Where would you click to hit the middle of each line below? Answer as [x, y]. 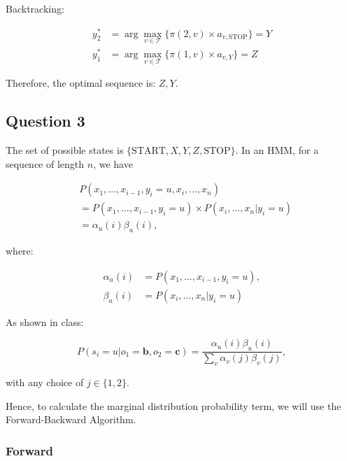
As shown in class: [45, 321]
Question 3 [45, 121]
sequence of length [45, 163]
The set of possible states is [65, 150]
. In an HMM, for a [277, 150]
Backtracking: [35, 8]
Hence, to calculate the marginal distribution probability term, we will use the [173, 405]
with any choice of [45, 382]
